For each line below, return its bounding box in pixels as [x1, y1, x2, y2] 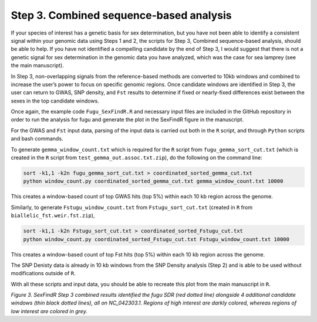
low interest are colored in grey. [11, 307, 87, 314]
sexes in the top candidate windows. [11, 97, 99, 104]
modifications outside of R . [11, 270, 76, 277]
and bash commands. [11, 135, 63, 142]
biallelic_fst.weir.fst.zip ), [11, 212, 95, 219]
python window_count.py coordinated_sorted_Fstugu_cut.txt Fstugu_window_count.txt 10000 [23, 236, 290, 242]
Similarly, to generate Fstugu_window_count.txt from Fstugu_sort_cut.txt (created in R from [11, 204, 252, 211]
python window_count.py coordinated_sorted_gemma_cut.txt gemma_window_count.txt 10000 [23, 178, 284, 184]
